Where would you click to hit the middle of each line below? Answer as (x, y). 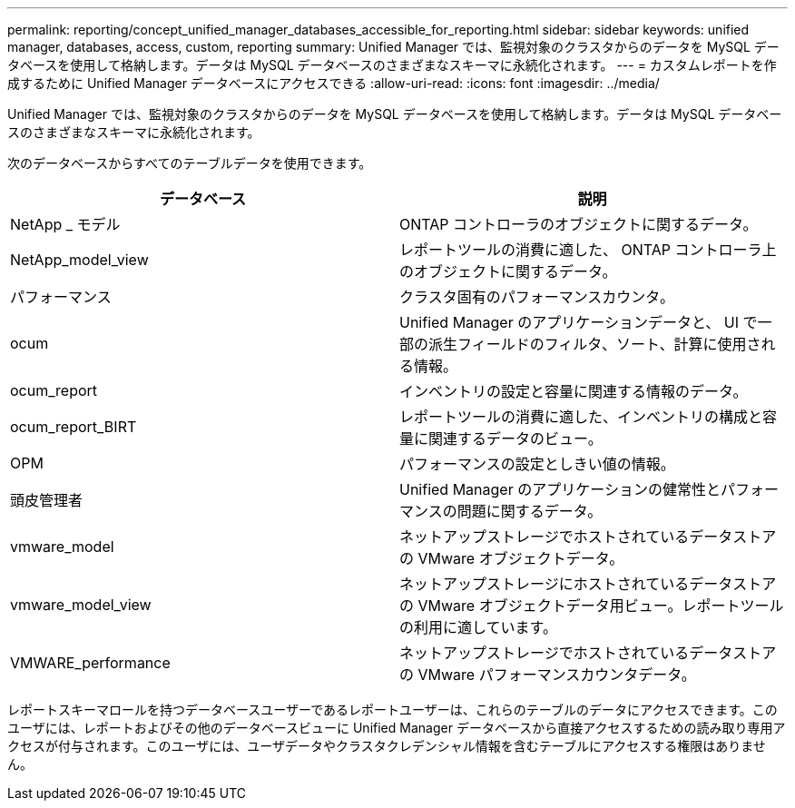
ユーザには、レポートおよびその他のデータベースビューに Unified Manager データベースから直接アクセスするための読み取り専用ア (397, 728)
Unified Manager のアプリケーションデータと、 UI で (579, 322)
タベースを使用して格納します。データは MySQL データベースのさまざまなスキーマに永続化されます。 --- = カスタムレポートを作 (392, 65)
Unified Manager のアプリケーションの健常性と (560, 489)
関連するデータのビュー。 (515, 438)
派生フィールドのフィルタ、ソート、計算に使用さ (595, 344)
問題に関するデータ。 (530, 511)
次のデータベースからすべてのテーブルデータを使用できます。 (190, 163)
